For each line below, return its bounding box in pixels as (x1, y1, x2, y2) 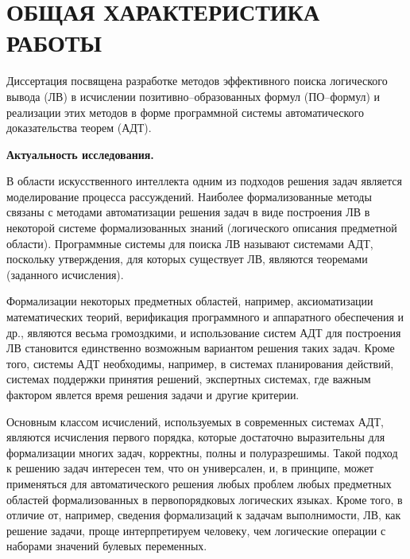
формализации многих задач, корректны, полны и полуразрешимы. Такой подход (6, 444, 398, 460)
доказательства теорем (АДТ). (6, 119, 152, 136)
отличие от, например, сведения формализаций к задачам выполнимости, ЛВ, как (6, 507, 401, 523)
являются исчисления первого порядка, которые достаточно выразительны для (6, 429, 385, 445)
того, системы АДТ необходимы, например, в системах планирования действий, (6, 355, 394, 371)
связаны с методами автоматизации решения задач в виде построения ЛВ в (6, 204, 370, 220)
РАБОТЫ (6, 26, 102, 59)
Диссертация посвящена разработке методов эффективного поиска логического (6, 72, 388, 89)
